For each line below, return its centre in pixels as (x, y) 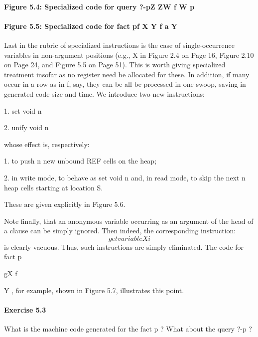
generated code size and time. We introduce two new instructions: (104, 93)
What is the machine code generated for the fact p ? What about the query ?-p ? (128, 329)
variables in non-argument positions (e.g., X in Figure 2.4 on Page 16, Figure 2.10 (129, 55)
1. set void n (23, 110)
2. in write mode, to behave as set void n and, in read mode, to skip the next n (125, 177)
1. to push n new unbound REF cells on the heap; (80, 161)
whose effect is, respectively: (47, 144)
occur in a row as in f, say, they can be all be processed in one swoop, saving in (125, 84)
